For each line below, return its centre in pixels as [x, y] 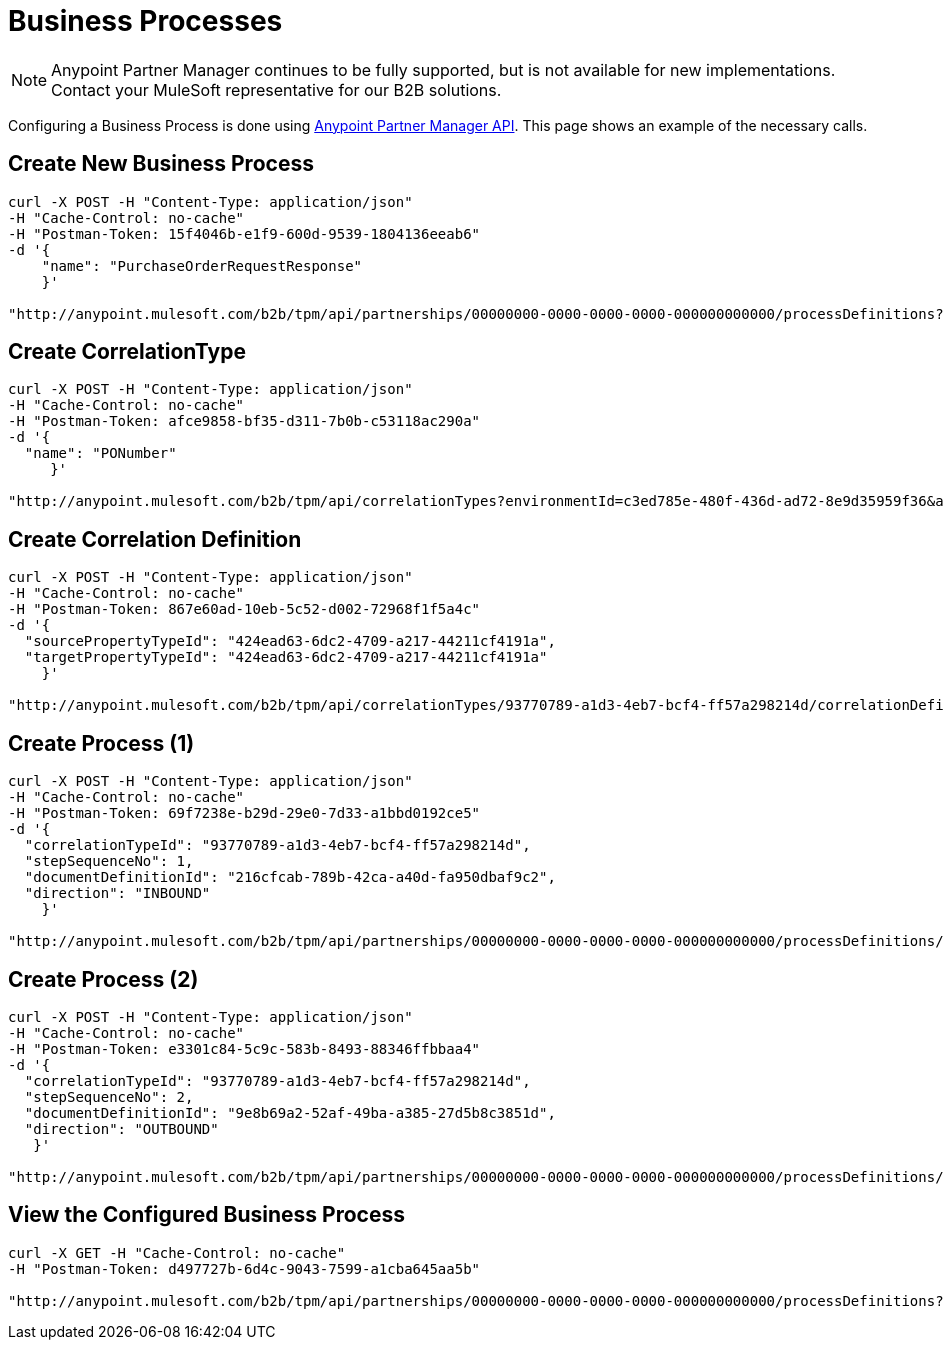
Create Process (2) [103, 979]
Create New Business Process [161, 164]
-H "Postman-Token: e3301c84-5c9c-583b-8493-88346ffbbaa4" [244, 1048]
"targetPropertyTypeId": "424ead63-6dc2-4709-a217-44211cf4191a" [286, 657]
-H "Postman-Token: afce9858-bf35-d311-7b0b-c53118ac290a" [244, 421]
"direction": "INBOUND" [117, 893]
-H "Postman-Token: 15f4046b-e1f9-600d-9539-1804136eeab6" [244, 233]
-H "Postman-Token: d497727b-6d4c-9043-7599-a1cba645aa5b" [244, 1268]
